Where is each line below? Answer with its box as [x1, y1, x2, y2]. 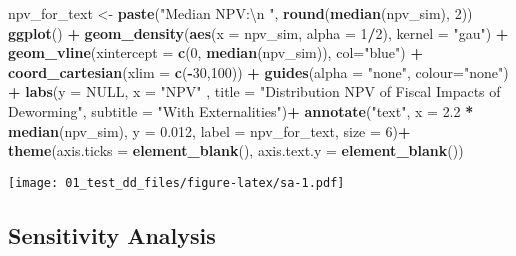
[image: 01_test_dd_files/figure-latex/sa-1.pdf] [8, 175, 345, 190]
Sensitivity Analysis [8, 219, 216, 250]
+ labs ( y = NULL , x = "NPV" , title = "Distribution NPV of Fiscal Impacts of [8, 81, 501, 102]
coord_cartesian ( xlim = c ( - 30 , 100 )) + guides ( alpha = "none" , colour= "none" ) [8, 61, 509, 82]
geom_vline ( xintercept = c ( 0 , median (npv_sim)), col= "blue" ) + [8, 42, 423, 63]
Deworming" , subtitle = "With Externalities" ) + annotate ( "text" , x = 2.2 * [8, 100, 474, 121]
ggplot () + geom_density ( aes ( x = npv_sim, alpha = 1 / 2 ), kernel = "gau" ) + [8, 22, 509, 43]
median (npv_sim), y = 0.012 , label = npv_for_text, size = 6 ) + [8, 120, 411, 141]
